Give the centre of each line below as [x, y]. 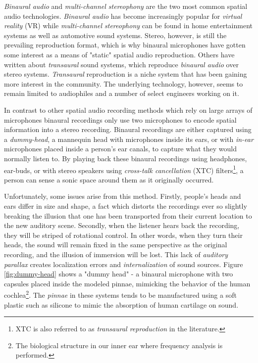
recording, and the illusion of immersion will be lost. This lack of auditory [116, 254]
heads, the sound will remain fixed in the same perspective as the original [116, 245]
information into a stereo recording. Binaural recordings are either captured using [128, 129]
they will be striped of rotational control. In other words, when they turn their [123, 235]
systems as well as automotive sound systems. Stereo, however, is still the [115, 35]
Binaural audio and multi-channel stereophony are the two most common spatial [126, 6]
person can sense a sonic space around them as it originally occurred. [109, 179]
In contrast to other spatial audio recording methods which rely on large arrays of [128, 110]
